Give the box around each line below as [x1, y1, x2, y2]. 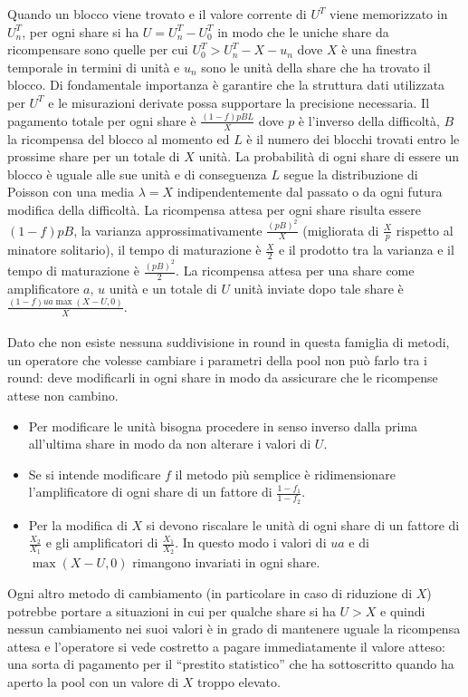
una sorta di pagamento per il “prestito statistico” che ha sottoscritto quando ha [7, 654, 454, 673]
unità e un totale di [109, 278, 217, 297]
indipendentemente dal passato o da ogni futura [177, 182, 443, 201]
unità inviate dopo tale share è [234, 278, 404, 297]
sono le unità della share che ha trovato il [201, 57, 431, 76]
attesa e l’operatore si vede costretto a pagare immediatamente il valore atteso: [7, 636, 445, 655]
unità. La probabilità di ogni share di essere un [198, 147, 460, 166]
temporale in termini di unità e [7, 57, 180, 76]
